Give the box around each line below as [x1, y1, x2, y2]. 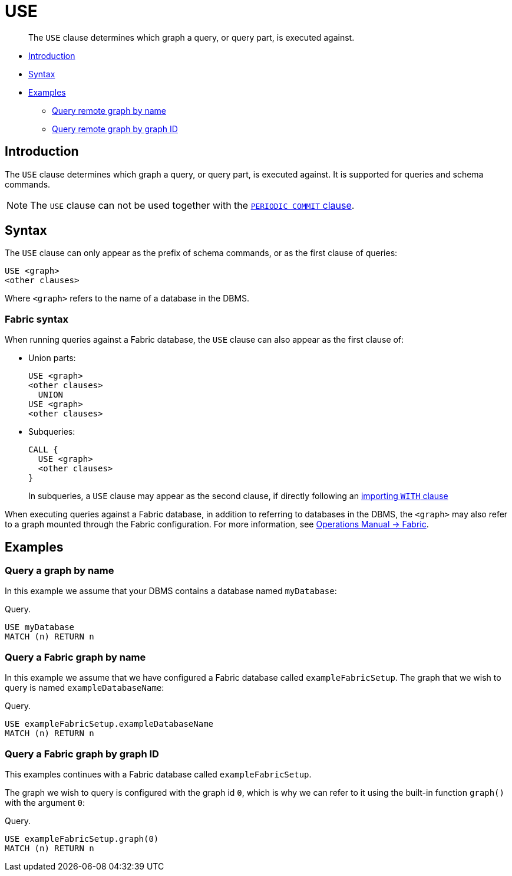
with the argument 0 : [5, 797, 85, 808]
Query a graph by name [5, 565, 114, 577]
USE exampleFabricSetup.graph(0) [5, 834, 159, 844]
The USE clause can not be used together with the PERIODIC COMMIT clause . [30, 199, 355, 211]
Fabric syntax [5, 313, 69, 325]
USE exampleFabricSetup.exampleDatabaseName [5, 719, 214, 729]
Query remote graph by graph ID [52, 123, 178, 134]
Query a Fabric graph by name [5, 651, 146, 663]
